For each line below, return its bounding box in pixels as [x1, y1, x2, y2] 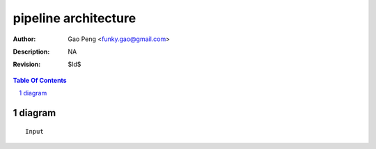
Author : [13, 35, 36, 43]
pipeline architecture [13, 10, 136, 26]
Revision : [13, 60, 41, 69]
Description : [13, 47, 50, 56]
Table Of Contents [13, 76, 67, 84]
